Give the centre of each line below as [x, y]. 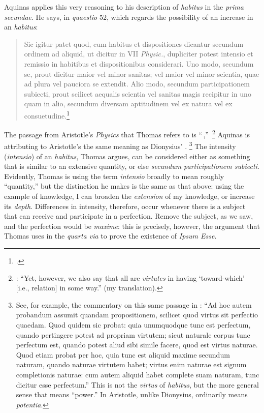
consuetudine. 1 [47, 114]
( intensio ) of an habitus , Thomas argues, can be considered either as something [127, 156]
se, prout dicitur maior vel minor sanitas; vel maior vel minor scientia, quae [142, 73]
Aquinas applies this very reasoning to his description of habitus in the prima [124, 7]
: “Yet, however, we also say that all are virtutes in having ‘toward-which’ [130, 277]
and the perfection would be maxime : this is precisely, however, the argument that [132, 226]
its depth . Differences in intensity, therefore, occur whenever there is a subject [125, 206]
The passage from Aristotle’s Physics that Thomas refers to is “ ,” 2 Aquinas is [127, 134]
